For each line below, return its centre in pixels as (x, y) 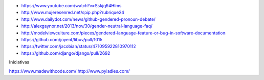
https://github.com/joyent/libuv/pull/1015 (62, 39)
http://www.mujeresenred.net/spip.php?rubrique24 (73, 13)
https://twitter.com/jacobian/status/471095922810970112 (79, 47)
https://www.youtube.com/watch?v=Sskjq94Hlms (71, 6)
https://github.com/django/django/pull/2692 (66, 53)
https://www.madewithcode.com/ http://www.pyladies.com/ (69, 71)
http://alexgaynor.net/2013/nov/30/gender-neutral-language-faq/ (87, 26)
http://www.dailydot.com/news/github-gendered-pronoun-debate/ (88, 19)
